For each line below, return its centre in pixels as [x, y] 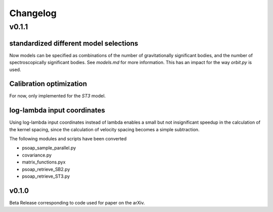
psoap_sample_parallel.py [49, 148]
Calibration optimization [48, 84]
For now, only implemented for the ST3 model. [58, 96]
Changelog [33, 13]
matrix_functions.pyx [44, 162]
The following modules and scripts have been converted [68, 139]
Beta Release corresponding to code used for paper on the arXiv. [77, 202]
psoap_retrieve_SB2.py [46, 169]
